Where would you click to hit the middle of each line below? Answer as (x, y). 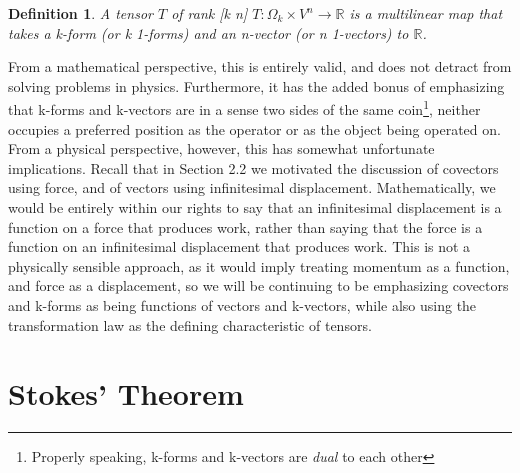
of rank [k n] (209, 13)
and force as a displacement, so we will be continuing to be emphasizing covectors (258, 285)
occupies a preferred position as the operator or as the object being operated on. (254, 128)
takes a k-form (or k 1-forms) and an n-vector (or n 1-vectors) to (208, 32)
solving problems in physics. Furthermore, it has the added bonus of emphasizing (256, 85)
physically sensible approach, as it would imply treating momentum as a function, (259, 265)
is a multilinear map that (426, 13)
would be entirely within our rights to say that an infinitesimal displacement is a (255, 207)
